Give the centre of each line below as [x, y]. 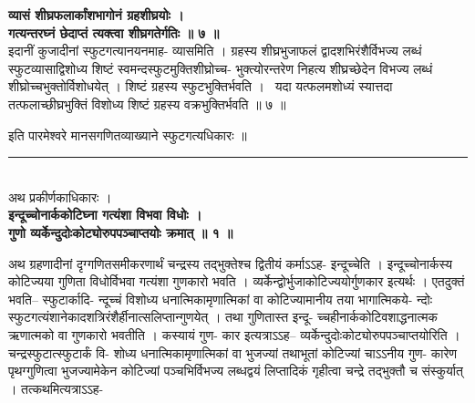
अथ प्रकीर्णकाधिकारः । [60, 196]
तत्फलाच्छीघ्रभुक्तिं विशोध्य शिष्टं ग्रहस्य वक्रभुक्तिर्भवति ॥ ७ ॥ [147, 103]
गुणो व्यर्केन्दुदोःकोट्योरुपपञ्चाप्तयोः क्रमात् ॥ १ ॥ [121, 232]
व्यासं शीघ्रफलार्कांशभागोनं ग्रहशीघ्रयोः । [96, 15]
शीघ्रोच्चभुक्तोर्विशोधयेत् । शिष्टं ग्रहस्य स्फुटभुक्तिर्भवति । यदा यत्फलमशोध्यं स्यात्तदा [201, 86]
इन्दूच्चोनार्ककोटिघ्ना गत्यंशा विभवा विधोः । [105, 215]
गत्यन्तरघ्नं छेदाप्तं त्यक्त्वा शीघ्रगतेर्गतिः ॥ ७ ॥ [114, 32]
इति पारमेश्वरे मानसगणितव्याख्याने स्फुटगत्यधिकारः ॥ [128, 134]
